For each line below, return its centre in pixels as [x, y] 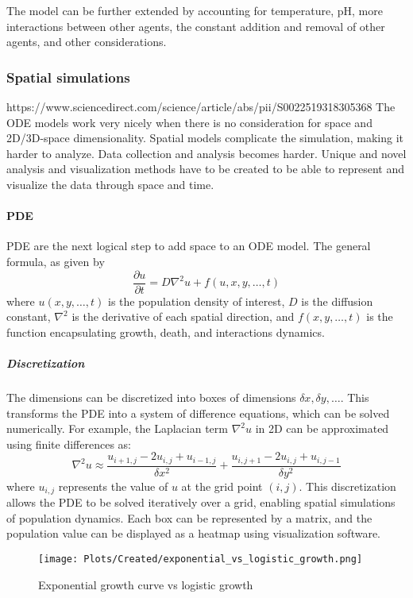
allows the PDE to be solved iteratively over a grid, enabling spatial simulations [201, 502]
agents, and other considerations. [87, 42]
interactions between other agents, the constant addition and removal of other [196, 26]
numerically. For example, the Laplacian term [117, 428]
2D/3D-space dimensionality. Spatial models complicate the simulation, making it [205, 138]
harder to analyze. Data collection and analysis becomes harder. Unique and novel [206, 153]
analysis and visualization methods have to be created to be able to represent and [205, 169]
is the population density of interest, [197, 301]
